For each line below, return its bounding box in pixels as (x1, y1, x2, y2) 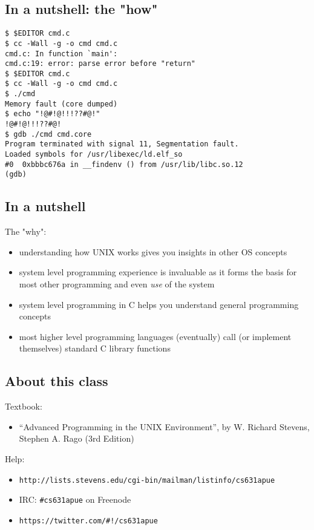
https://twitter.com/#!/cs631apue (19, 516, 158, 525)
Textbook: (5, 400, 42, 413)
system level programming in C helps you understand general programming (19, 298, 299, 310)
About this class (5, 371, 108, 390)
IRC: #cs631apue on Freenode (19, 493, 131, 506)
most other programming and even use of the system (19, 278, 215, 290)
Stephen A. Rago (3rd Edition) (19, 432, 134, 445)
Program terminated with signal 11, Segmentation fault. (5, 140, 239, 149)
